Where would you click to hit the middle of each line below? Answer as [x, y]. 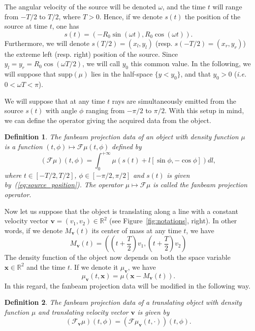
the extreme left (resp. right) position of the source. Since [91, 54]
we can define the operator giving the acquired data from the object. [108, 120]
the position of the [213, 16]
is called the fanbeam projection [200, 185]
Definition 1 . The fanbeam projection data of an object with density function [122, 137]
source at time [26, 26]
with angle [61, 110]
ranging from [105, 110]
